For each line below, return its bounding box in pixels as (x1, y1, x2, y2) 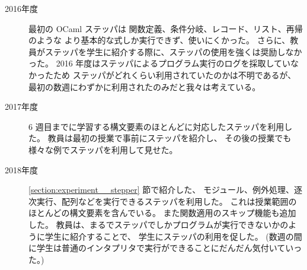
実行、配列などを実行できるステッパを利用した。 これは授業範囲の (36, 195, 297, 207)
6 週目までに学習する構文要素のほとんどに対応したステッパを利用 (28, 120, 284, 132)
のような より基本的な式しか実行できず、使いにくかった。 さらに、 (28, 34, 290, 46)
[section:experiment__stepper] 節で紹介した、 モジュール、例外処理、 (28, 183, 295, 196)
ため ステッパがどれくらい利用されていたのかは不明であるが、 (53, 68, 296, 81)
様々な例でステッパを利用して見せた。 (28, 143, 178, 155)
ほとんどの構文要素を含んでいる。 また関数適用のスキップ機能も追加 (28, 207, 296, 219)
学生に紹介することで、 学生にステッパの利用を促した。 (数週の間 (44, 230, 302, 242)
